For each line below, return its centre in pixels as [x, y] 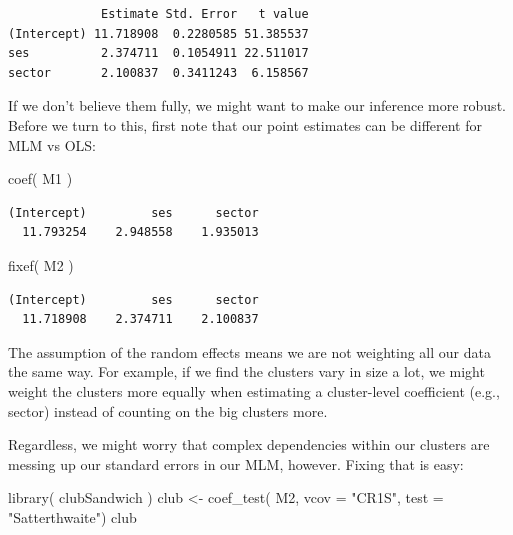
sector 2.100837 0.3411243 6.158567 [158, 72]
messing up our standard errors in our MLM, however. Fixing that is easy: [236, 463]
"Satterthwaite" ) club [72, 516]
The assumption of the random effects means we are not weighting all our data [249, 351]
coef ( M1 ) [40, 178]
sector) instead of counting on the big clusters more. [168, 410]
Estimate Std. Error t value [205, 14]
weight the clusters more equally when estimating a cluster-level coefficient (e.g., [254, 390]
